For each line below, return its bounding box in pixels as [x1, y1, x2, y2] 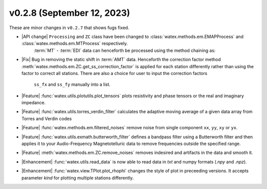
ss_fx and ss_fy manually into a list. [34, 81, 111, 87]
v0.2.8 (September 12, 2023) [9, 7, 131, 18]
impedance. [21, 100, 46, 106]
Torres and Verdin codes [21, 115, 72, 121]
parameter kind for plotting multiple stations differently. [21, 175, 134, 181]
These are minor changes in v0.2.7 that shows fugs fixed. [9, 25, 130, 31]
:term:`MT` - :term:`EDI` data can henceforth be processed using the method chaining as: [34, 47, 216, 53]
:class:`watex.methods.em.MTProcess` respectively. [21, 40, 128, 46]
